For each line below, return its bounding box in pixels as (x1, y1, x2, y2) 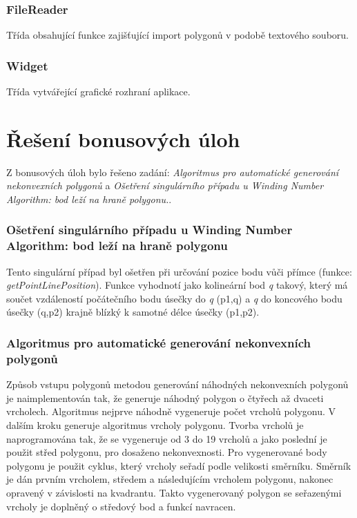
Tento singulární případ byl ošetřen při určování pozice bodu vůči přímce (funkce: (6, 264, 352, 278)
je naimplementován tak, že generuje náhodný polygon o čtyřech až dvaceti (6, 390, 324, 405)
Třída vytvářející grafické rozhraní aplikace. (6, 84, 191, 99)
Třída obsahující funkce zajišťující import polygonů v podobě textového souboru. (6, 28, 349, 42)
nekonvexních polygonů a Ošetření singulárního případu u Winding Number (6, 178, 324, 193)
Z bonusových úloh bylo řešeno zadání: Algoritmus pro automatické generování (6, 164, 339, 179)
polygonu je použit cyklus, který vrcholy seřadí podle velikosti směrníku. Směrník (6, 458, 351, 472)
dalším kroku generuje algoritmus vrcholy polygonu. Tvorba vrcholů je (6, 417, 304, 432)
